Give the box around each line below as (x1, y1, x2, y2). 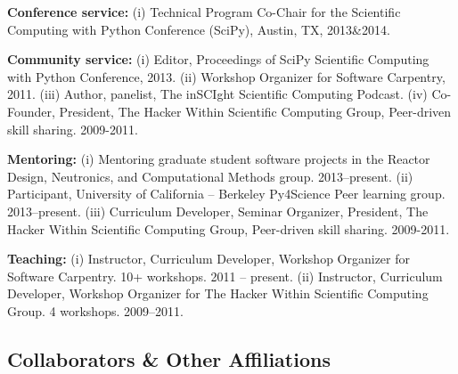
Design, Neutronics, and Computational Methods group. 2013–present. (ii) (7, 167, 413, 185)
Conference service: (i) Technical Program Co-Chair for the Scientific (7, 3, 401, 20)
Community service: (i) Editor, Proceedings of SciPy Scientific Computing (7, 50, 429, 69)
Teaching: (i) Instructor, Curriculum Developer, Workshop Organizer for (7, 249, 411, 268)
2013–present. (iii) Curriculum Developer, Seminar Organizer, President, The (7, 201, 429, 220)
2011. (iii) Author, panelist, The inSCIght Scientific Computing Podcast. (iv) (7, 85, 428, 103)
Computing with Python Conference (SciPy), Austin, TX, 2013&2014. (7, 20, 390, 38)
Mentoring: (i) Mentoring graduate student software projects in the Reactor (7, 150, 430, 168)
